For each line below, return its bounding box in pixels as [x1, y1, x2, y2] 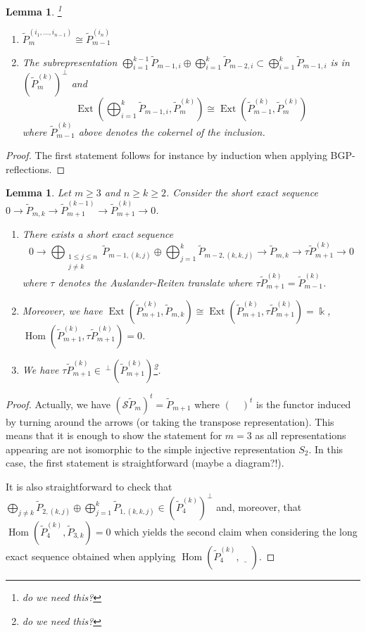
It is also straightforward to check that [6, 479, 172, 493]
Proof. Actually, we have [6, 396, 111, 411]
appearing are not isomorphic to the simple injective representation [6, 441, 296, 456]
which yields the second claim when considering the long [114, 524, 358, 538]
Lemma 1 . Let [6, 185, 71, 200]
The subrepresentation [22, 54, 118, 69]
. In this [308, 441, 343, 456]
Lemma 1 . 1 [6, 2, 62, 18]
